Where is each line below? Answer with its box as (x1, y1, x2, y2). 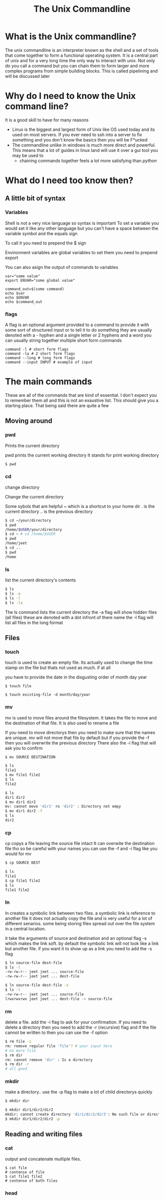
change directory (5, 484, 40, 490)
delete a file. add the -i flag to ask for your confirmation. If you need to (5, 1019, 147, 1025)
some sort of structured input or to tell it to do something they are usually (5, 327, 152, 333)
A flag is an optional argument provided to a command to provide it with (5, 322, 149, 328)
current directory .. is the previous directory (5, 508, 93, 514)
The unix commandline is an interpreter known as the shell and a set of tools (5, 47, 159, 53)
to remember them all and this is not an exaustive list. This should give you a (5, 397, 159, 403)
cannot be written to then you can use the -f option (5, 1030, 108, 1035)
